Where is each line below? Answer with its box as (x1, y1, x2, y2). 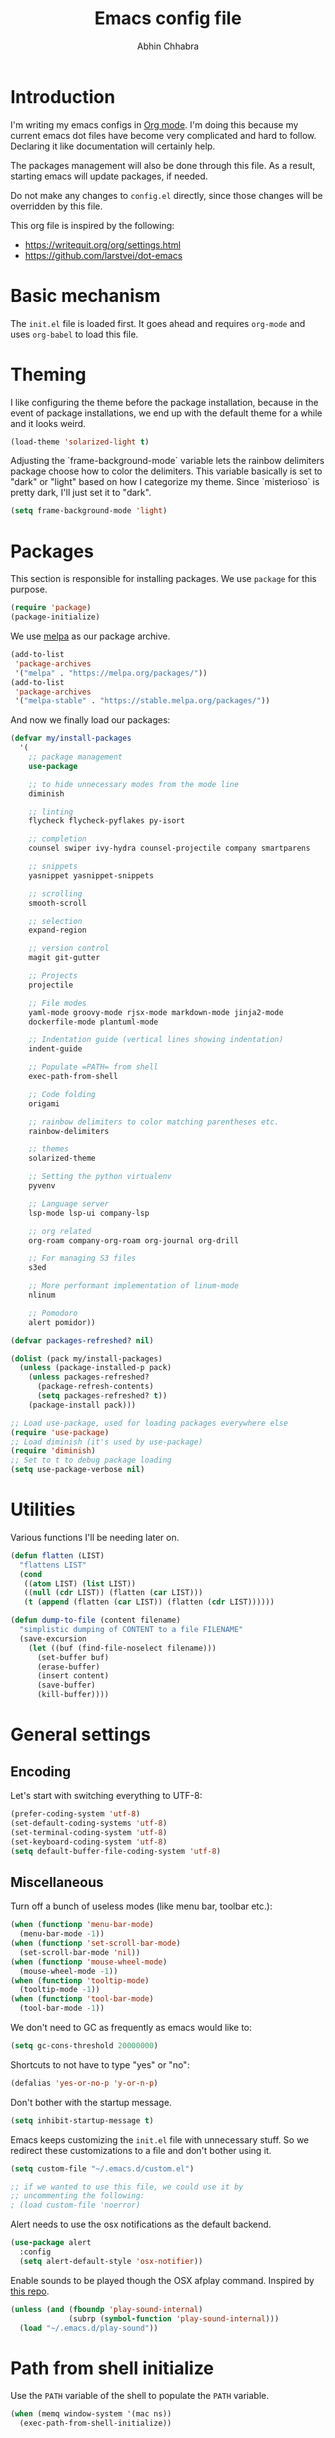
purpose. (10, 583, 48, 596)
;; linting (28, 807, 74, 817)
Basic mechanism (10, 284, 161, 307)
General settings (10, 1723, 152, 1746)
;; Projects (28, 971, 78, 981)
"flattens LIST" (19, 1560, 87, 1570)
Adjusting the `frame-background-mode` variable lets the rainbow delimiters (10, 455, 325, 467)
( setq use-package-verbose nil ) (10, 1465, 145, 1475)
